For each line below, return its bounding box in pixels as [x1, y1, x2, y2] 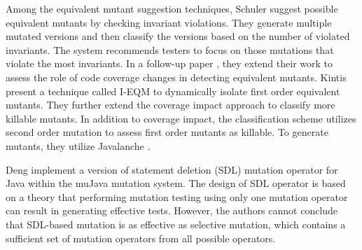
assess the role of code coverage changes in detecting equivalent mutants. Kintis [6, 69, 347, 84]
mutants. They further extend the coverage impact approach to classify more [6, 97, 335, 112]
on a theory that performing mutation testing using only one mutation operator [6, 189, 348, 204]
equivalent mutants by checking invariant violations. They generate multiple [6, 15, 332, 29]
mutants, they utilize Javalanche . [6, 138, 151, 153]
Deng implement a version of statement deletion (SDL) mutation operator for [6, 162, 338, 176]
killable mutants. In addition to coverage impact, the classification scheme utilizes [6, 111, 356, 125]
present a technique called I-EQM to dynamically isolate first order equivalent [6, 83, 340, 98]
